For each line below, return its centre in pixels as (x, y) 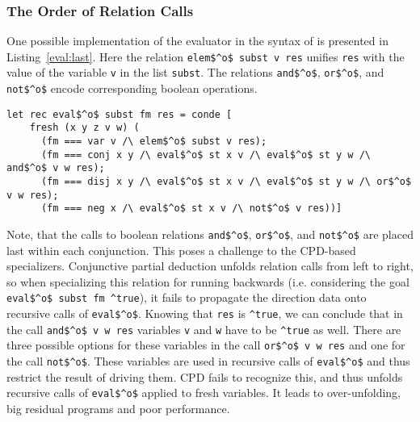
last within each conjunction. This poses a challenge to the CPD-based (181, 250)
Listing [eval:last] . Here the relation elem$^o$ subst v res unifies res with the (206, 56)
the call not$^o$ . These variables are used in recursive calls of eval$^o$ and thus (208, 361)
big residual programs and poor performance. (118, 408)
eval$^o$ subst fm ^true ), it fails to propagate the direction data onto (187, 297)
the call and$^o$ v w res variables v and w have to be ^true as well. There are (204, 329)
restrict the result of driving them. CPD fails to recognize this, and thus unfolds (205, 376)
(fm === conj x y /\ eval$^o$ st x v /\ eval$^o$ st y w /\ (206, 155)
